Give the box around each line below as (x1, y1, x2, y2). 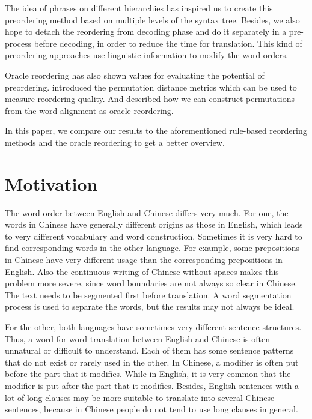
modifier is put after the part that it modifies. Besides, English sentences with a (5, 379, 299, 391)
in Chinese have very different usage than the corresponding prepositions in (5, 253, 283, 266)
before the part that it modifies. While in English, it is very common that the (5, 367, 291, 380)
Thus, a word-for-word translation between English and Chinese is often (5, 332, 270, 345)
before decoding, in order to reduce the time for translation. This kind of (34, 37, 302, 49)
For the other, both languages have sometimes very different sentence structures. (5, 321, 302, 333)
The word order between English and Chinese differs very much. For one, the (5, 206, 289, 219)
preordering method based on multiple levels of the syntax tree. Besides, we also (5, 13, 300, 26)
